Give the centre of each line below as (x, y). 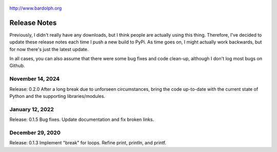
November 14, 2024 (35, 79)
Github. (17, 66)
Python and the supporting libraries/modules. (57, 96)
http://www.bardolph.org (36, 8)
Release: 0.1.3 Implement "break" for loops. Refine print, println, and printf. (88, 143)
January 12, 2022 (32, 109)
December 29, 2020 (35, 133)
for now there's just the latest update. (49, 49)
